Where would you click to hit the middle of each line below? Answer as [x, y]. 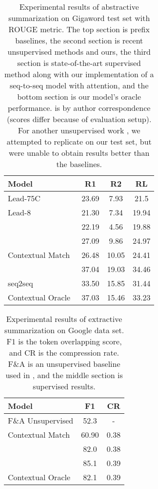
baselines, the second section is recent [79, 40]
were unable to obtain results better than [79, 153]
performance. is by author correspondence [79, 108]
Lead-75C [24, 198]
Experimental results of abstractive [79, 7]
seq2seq [20, 283]
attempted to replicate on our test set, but [79, 141]
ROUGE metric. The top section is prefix [79, 29]
